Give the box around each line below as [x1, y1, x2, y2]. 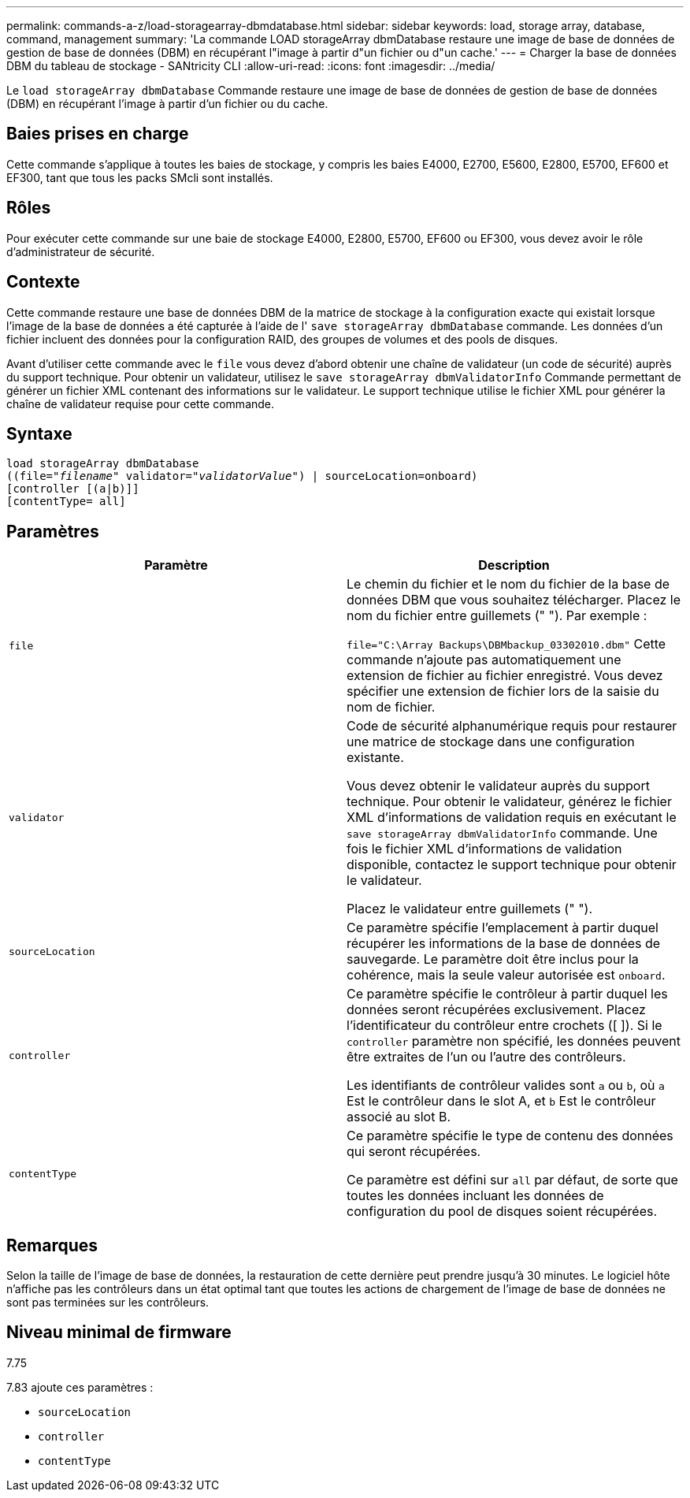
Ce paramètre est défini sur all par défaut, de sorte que [347, 1172, 678, 1188]
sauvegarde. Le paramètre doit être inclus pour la [347, 951, 639, 968]
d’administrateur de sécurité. [6, 244, 155, 258]
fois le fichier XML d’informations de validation [347, 841, 622, 857]
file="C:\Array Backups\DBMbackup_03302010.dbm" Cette [347, 636, 666, 652]
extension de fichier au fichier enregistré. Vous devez [347, 667, 663, 684]
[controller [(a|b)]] [6, 482, 139, 496]
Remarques [6, 1235, 98, 1255]
